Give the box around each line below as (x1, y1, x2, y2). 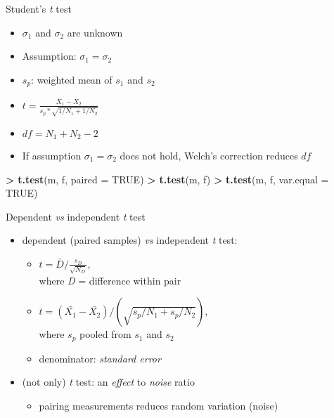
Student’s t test (6, 1, 72, 15)
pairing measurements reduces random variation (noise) (39, 398, 278, 412)
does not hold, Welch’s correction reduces (120, 148, 298, 162)
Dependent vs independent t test (6, 209, 146, 223)
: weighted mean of (31, 72, 113, 86)
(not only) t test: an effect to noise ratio (22, 374, 195, 389)
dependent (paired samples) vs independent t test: (22, 233, 238, 247)
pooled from (79, 327, 131, 341)
